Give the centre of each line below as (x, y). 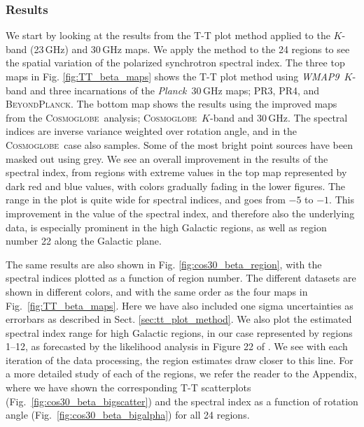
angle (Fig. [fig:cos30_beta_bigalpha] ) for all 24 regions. (128, 415)
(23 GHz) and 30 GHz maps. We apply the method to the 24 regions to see (190, 49)
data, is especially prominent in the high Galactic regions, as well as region (166, 227)
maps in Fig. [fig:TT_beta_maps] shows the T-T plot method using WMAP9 (173, 76)
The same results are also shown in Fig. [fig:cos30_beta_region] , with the (164, 264)
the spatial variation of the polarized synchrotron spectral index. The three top (175, 63)
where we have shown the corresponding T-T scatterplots (128, 388)
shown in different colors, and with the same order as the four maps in (157, 291)
